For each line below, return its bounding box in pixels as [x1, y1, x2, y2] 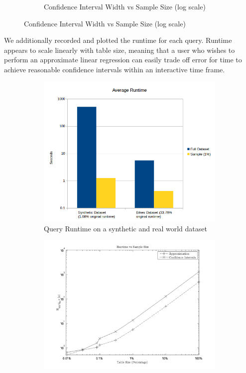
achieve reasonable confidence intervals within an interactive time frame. [4, 64, 225, 74]
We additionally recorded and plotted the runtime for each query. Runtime [4, 35, 232, 45]
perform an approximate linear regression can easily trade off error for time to [4, 54, 242, 65]
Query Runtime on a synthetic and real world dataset [44, 223, 207, 233]
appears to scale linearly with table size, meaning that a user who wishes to [4, 44, 235, 55]
